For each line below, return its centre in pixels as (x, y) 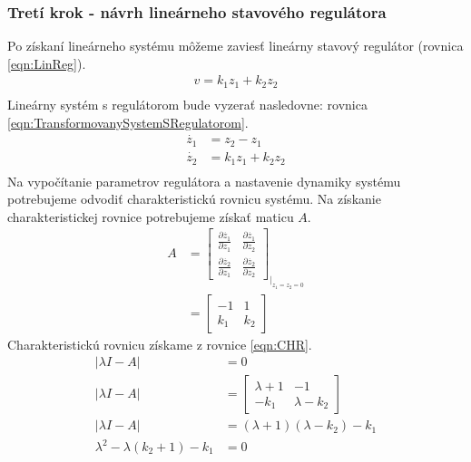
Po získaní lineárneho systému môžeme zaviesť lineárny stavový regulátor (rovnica (235, 46)
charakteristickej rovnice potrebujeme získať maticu (151, 216)
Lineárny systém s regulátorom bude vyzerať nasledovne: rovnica (187, 104)
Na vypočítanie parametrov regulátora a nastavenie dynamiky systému (204, 181)
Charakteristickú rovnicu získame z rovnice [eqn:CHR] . (160, 344)
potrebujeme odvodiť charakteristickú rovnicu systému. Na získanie (194, 199)
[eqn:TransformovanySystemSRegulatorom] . (128, 122)
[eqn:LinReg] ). (47, 63)
